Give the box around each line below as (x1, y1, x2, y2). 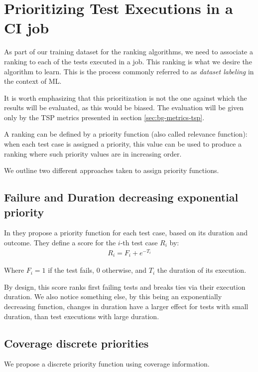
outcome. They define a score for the (4, 237, 116, 248)
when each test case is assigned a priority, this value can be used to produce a (4, 139, 242, 149)
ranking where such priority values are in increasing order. (4, 148, 182, 159)
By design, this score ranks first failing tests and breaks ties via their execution (4, 281, 246, 292)
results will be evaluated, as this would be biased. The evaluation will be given (4, 102, 244, 113)
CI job (4, 17, 49, 38)
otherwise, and (102, 265, 147, 275)
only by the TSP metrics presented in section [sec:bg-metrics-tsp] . (4, 112, 205, 122)
